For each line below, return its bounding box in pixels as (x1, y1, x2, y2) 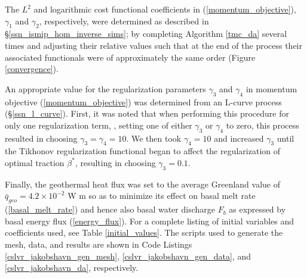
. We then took (126, 132, 182, 144)
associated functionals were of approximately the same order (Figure (5, 51, 256, 63)
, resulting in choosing (75, 156, 156, 168)
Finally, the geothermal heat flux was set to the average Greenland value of (5, 177, 280, 190)
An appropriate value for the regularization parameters (5, 82, 206, 95)
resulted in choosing (5, 132, 78, 144)
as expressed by (229, 203, 286, 215)
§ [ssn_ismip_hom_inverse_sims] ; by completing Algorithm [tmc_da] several (5, 27, 287, 40)
